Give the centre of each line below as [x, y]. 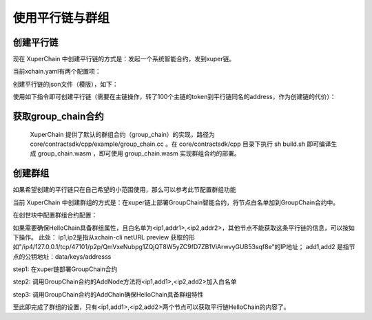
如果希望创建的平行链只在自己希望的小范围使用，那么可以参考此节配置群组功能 [124, 190]
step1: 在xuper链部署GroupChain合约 [65, 269]
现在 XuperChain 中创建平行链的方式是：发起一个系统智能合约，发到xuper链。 [124, 59]
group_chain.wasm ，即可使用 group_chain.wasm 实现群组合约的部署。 [139, 153]
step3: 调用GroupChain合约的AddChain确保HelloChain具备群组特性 [108, 294]
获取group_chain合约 [58, 117]
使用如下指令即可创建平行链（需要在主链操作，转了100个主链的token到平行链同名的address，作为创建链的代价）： [174, 97]
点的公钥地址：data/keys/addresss [62, 256]
